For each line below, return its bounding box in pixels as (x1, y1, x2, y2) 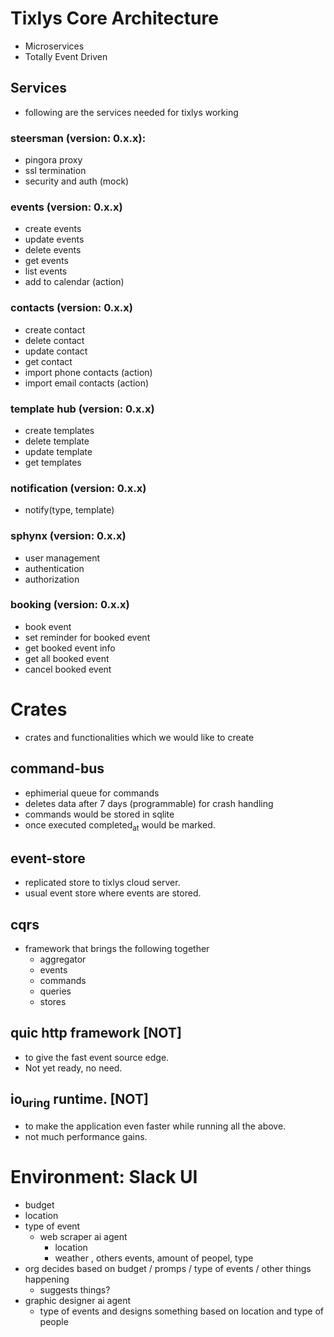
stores (39, 996, 67, 1007)
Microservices (24, 40, 85, 52)
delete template (24, 435, 90, 447)
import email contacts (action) (24, 377, 150, 389)
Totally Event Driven (24, 50, 108, 62)
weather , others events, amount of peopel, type (54, 1252, 254, 1264)
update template (24, 445, 93, 457)
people (39, 1315, 69, 1327)
